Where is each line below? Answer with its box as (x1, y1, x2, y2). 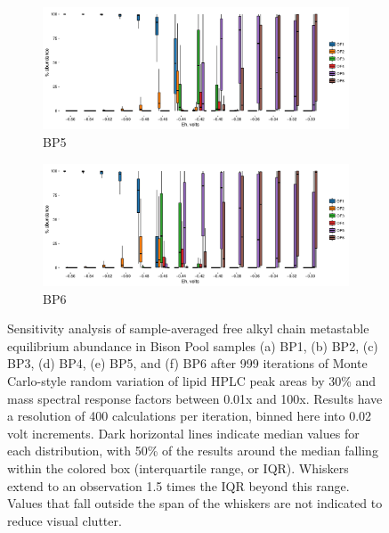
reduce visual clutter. (7, 511, 122, 529)
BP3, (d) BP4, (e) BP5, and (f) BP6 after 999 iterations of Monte (7, 354, 368, 373)
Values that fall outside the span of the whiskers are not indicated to (7, 494, 383, 512)
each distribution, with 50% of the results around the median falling (7, 441, 378, 460)
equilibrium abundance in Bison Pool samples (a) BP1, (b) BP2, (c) (7, 336, 378, 355)
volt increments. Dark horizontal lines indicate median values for (7, 423, 360, 442)
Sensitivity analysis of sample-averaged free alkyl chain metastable (7, 319, 369, 338)
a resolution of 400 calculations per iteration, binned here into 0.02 (7, 406, 372, 425)
